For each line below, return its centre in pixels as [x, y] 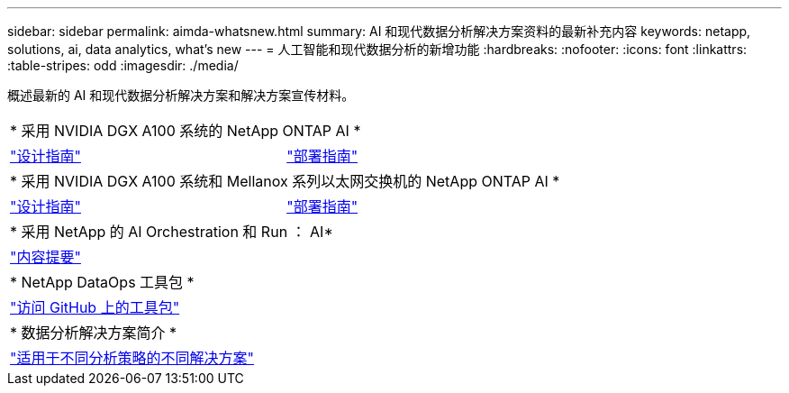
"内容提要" [45, 257]
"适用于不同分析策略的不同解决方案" [132, 358]
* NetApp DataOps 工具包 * [102, 282]
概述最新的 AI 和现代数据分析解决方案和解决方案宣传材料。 [181, 95]
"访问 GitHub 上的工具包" [95, 307]
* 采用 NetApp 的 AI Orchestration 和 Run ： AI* [172, 232]
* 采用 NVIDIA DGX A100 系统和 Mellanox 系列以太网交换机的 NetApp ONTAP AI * [285, 181]
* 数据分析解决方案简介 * [94, 333]
